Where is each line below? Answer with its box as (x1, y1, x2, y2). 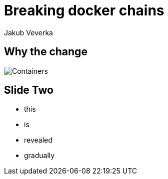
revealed (24, 136, 52, 145)
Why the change (4, 45, 87, 58)
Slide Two (4, 84, 54, 97)
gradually (24, 151, 55, 160)
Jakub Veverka (4, 28, 53, 37)
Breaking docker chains (4, 2, 164, 19)
